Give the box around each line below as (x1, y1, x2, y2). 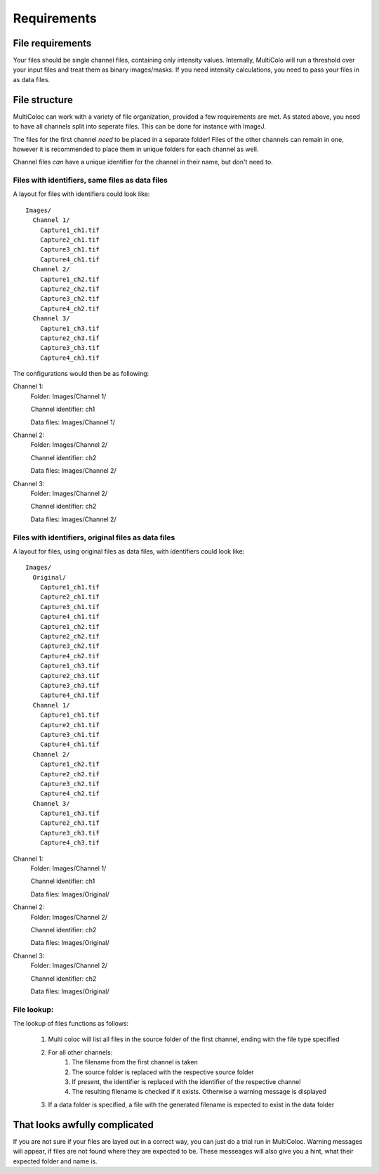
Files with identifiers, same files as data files (13, 176, 168, 185)
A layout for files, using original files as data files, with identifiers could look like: (13, 547, 245, 555)
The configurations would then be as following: (13, 370, 149, 378)
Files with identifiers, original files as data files (13, 533, 175, 542)
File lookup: (13, 1005, 54, 1015)
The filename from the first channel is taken (72, 1058, 198, 1067)
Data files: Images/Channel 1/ (30, 418, 116, 426)
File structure (13, 93, 73, 105)
